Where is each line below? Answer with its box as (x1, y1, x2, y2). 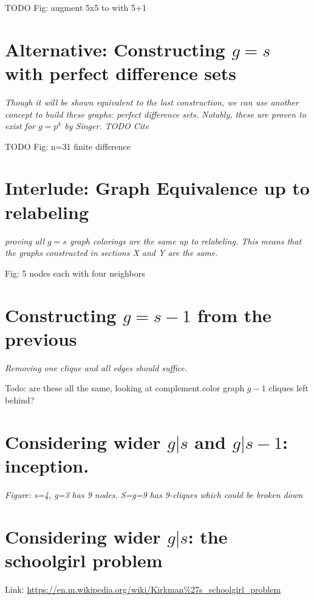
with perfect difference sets (5, 60, 237, 85)
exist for (5, 120, 35, 132)
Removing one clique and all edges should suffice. (5, 361, 188, 374)
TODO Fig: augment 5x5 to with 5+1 (5, 1, 146, 13)
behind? (5, 393, 35, 406)
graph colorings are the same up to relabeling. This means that (69, 234, 302, 247)
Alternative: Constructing (5, 36, 225, 61)
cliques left (268, 382, 309, 394)
